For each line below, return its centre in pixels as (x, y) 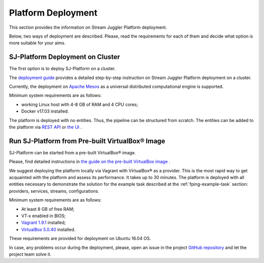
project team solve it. (30, 254)
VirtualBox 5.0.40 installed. (48, 229)
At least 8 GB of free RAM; (48, 209)
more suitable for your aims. (37, 43)
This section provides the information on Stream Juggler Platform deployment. (88, 27)
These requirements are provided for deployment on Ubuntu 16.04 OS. (80, 239)
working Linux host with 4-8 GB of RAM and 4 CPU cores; (80, 104)
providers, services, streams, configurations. (54, 191)
